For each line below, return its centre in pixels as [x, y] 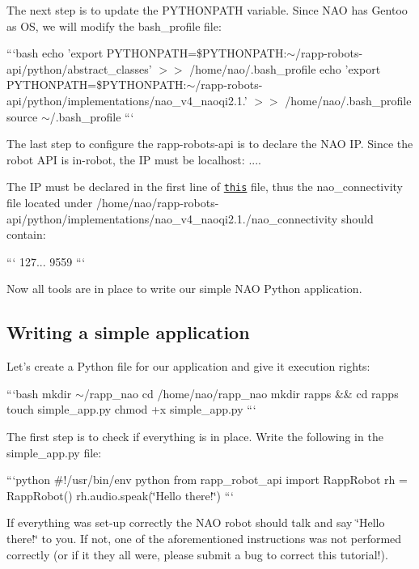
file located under [50, 202]
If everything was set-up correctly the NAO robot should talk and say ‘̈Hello [196, 522]
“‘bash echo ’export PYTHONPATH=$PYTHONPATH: [147, 53]
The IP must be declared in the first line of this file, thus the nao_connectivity [205, 187]
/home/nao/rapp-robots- [157, 202]
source [22, 116]
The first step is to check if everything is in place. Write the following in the [195, 436]
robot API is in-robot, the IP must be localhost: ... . [134, 159]
